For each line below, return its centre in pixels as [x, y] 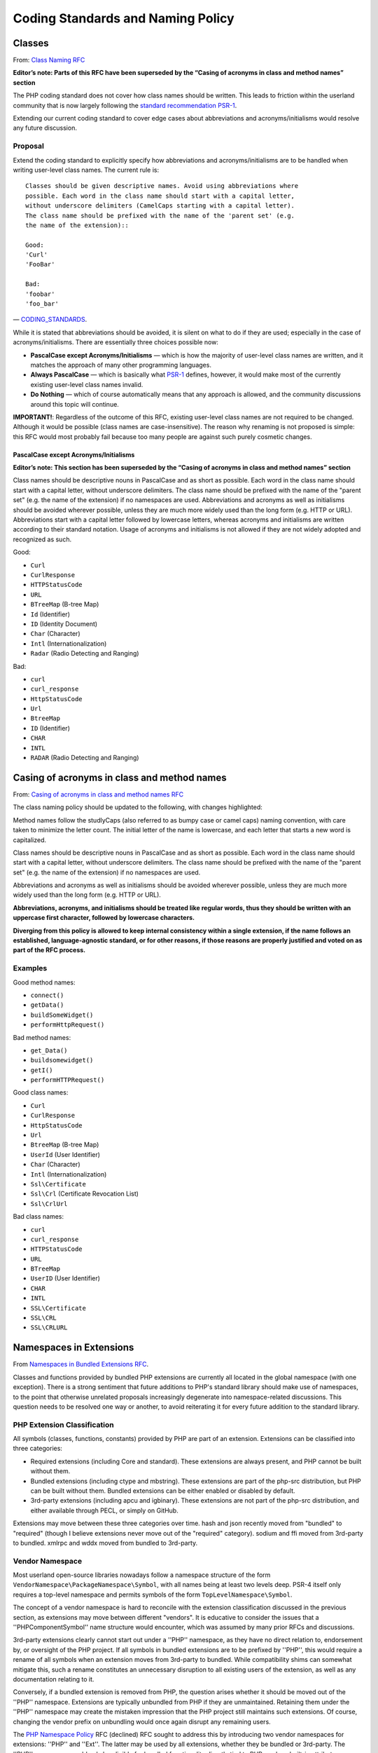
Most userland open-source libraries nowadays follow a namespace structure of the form [142, 1575]
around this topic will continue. [75, 404]
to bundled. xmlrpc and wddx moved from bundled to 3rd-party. [105, 1543]
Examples [30, 968]
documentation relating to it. [54, 1679]
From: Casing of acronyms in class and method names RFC [98, 794]
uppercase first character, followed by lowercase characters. [104, 918]
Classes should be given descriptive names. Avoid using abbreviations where [162, 186]
